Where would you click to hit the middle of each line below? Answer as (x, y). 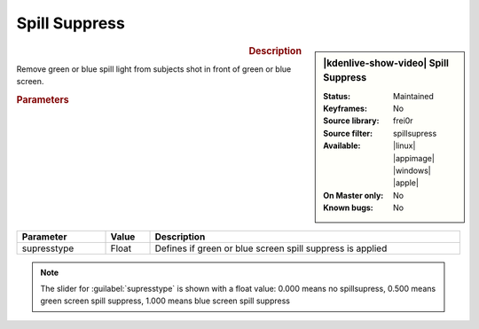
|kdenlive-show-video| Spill (386, 63)
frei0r (403, 121)
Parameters (43, 99)
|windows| (412, 171)
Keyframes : (346, 109)
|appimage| (414, 158)
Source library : (351, 121)
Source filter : (348, 133)
